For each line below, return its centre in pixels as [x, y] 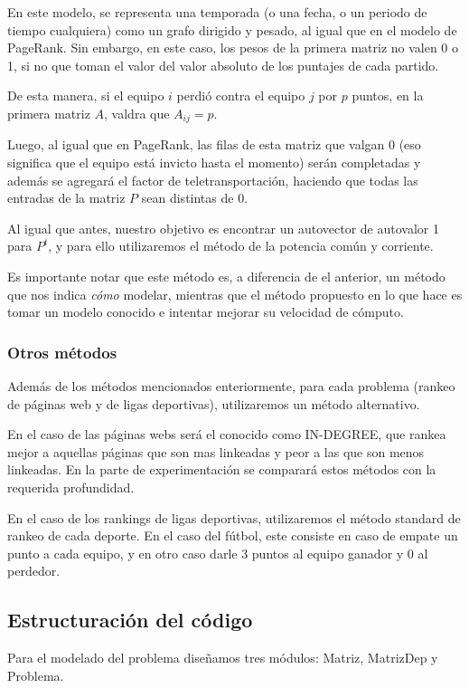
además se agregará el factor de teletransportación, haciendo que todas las [213, 180]
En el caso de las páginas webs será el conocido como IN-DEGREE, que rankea [227, 434]
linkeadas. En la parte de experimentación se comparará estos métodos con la [222, 469]
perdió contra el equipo [241, 96]
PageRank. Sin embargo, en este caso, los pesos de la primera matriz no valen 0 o [233, 48]
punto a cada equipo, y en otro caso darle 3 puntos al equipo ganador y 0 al [218, 553]
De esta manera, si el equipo [86, 96]
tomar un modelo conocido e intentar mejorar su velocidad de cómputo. [206, 312]
